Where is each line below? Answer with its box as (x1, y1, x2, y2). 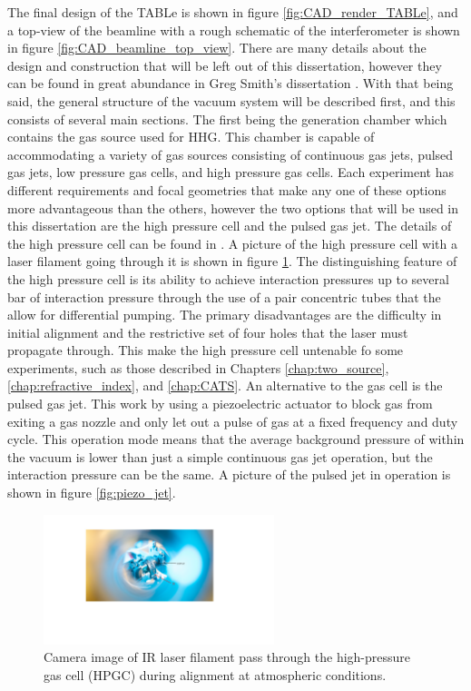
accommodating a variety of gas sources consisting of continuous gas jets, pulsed (7, 144, 454, 163)
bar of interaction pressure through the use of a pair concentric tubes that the (7, 287, 441, 306)
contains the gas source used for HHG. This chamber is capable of (7, 127, 375, 146)
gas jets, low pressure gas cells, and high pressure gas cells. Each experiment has (7, 163, 454, 182)
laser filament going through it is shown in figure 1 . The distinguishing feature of (7, 252, 457, 271)
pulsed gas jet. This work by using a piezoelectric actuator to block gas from (7, 394, 433, 413)
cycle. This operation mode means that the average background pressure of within (7, 429, 465, 449)
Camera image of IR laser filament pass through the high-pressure (44, 647, 411, 666)
